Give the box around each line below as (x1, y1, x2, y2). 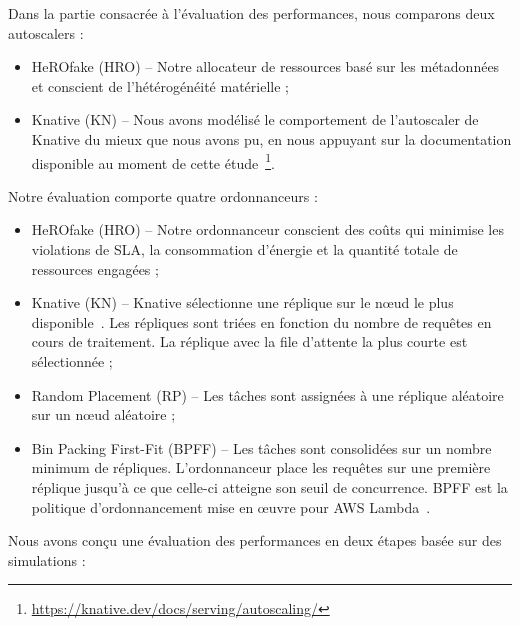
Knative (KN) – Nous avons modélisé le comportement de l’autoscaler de (31, 109, 479, 130)
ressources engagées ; (31, 258, 159, 279)
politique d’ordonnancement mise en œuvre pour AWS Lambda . (31, 496, 431, 517)
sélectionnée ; (31, 350, 113, 371)
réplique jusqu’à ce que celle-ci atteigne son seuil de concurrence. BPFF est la (31, 476, 508, 497)
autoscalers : (8, 22, 84, 43)
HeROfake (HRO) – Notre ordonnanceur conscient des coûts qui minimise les (31, 219, 504, 240)
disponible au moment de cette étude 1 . (31, 149, 275, 173)
